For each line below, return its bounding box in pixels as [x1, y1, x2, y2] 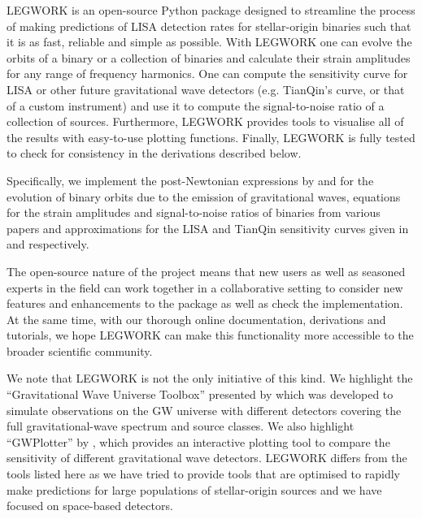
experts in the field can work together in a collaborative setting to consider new [7, 279, 403, 296]
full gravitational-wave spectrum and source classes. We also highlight [7, 417, 355, 435]
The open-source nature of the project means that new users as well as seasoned [7, 262, 406, 279]
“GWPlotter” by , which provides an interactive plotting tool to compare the [7, 433, 390, 450]
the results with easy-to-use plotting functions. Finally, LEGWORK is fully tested [7, 128, 415, 145]
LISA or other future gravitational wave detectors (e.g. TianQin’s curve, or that [7, 80, 405, 97]
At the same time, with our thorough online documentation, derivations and [7, 310, 386, 327]
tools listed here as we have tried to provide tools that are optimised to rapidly [7, 465, 400, 482]
